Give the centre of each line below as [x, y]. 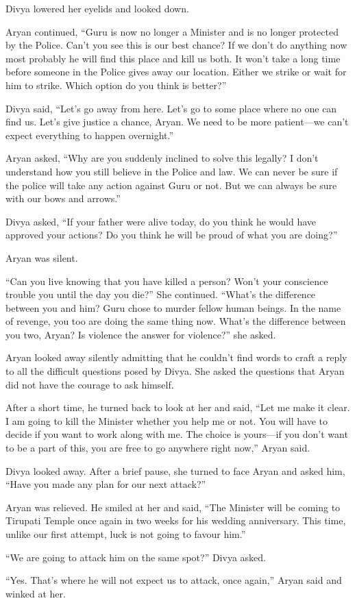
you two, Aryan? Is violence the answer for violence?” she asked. [141, 334]
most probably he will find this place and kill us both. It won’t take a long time [173, 58]
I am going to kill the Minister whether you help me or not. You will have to [167, 420]
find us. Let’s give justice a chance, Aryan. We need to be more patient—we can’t [177, 122]
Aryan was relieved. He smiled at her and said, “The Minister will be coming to [173, 507]
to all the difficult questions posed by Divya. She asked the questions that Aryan [175, 371]
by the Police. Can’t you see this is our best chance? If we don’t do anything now [176, 45]
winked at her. [36, 593]
